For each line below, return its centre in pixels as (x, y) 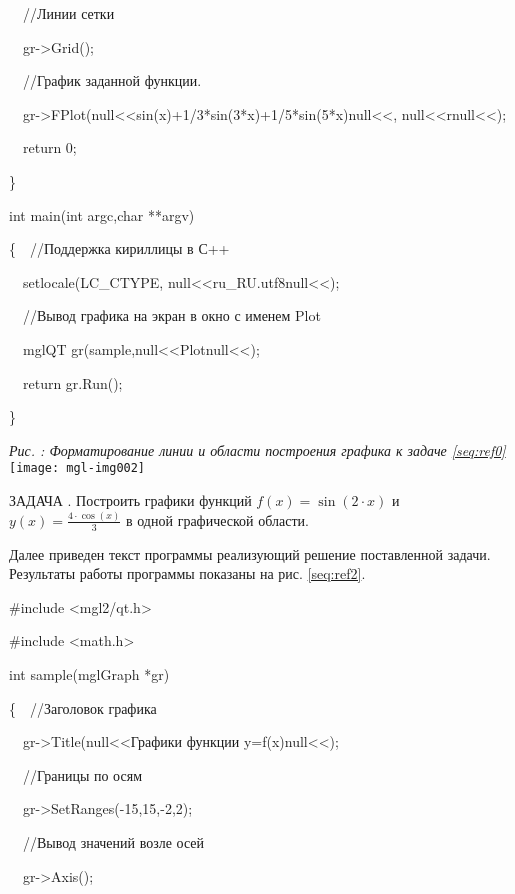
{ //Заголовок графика (83, 707)
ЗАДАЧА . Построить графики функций (130, 499)
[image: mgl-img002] (77, 468)
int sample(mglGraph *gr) (89, 674)
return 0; (49, 147)
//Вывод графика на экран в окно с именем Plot (171, 315)
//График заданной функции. (112, 80)
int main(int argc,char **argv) (102, 214)
